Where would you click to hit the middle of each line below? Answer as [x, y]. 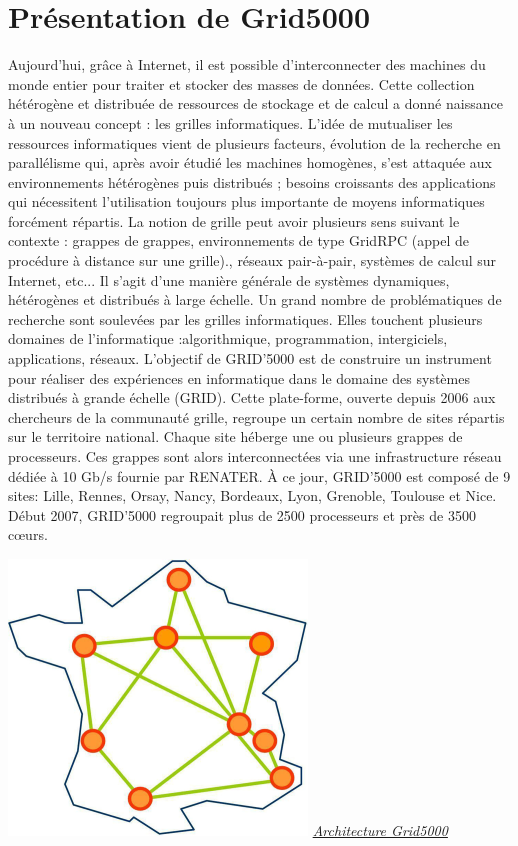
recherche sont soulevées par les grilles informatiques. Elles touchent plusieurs [245, 318]
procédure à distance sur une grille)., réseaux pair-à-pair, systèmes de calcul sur [252, 260]
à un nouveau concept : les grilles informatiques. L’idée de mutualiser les [230, 122]
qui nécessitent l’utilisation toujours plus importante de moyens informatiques [246, 201]
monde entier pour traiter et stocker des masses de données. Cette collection [241, 83]
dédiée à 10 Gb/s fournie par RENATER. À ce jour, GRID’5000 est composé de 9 [259, 475]
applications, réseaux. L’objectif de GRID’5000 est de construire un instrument [250, 358]
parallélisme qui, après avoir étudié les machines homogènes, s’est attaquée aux [250, 162]
